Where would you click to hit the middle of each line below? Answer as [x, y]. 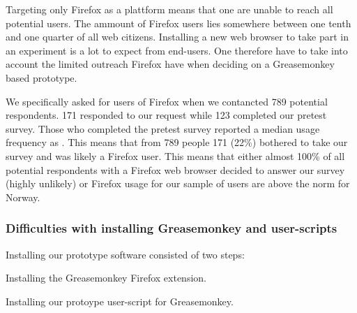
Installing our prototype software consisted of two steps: [125, 254]
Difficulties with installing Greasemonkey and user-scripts [172, 228]
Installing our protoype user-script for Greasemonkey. [120, 301]
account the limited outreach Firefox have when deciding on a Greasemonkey [170, 64]
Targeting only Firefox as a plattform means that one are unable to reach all [169, 9]
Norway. [23, 197]
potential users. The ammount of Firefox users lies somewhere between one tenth [178, 23]
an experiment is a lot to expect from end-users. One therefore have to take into [177, 50]
